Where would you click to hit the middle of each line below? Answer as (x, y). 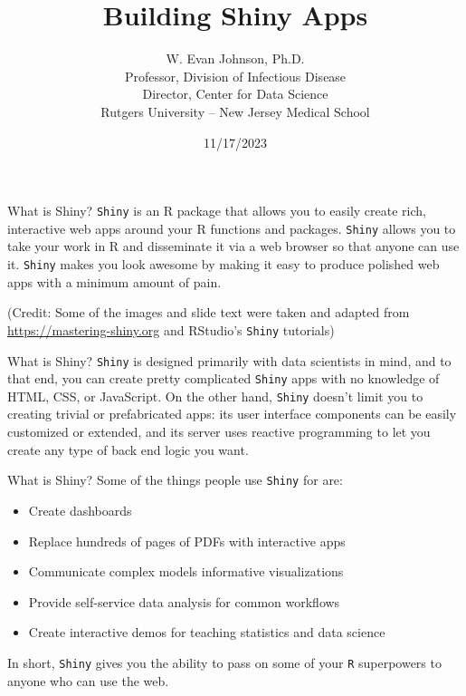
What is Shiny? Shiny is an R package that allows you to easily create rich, (217, 211)
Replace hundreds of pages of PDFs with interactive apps (187, 541)
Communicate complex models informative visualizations (186, 571)
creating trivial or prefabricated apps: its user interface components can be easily (232, 414)
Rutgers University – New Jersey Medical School (235, 111)
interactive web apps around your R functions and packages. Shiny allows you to (232, 228)
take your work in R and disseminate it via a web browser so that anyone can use (233, 246)
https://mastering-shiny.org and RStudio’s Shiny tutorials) (171, 329)
